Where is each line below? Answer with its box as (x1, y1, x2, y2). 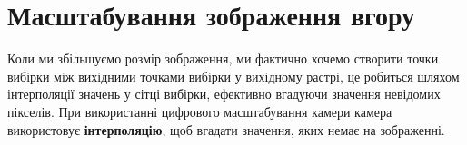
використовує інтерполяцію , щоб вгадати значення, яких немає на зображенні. (7, 120, 445, 139)
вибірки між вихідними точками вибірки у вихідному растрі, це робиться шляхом (7, 66, 460, 85)
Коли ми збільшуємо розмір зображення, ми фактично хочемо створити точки (7, 49, 439, 68)
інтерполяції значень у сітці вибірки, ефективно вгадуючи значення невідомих (7, 84, 441, 103)
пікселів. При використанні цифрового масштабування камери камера (7, 101, 392, 121)
